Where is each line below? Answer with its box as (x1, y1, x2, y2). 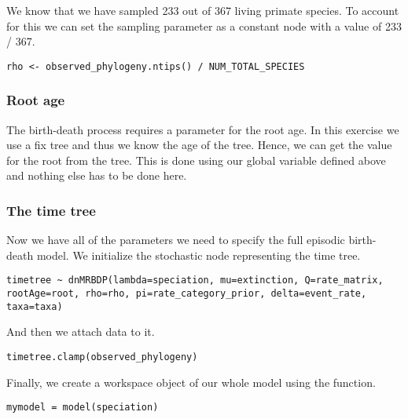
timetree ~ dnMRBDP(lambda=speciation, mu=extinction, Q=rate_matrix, (6, 275, 384, 286)
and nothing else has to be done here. (6, 167, 187, 184)
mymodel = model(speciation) (6, 402, 159, 414)
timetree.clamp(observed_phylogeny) (6, 352, 198, 363)
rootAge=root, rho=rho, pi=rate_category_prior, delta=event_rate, (6, 288, 367, 300)
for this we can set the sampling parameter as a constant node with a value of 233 (6, 17, 402, 34)
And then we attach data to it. (6, 323, 155, 340)
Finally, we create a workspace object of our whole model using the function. (6, 373, 376, 390)
